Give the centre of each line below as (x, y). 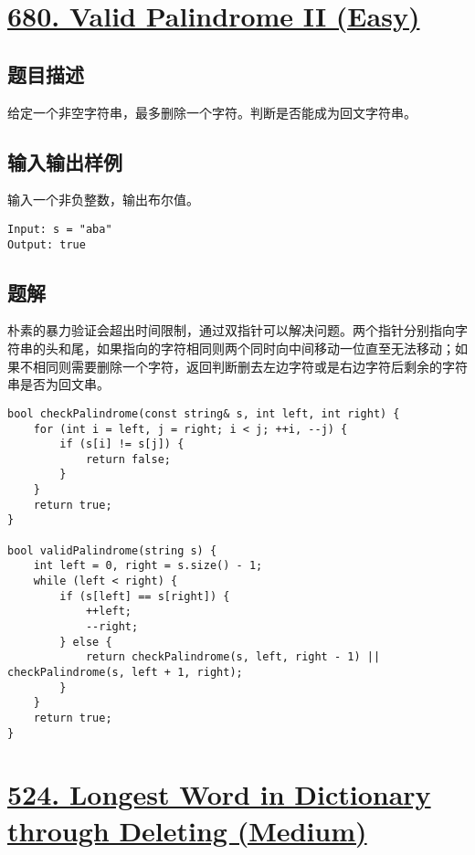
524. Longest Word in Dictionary (219, 794)
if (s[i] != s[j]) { (122, 444)
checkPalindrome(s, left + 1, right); (125, 673)
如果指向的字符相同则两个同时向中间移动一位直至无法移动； (275, 348)
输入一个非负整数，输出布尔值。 (103, 200)
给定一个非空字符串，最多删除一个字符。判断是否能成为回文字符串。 (212, 112)
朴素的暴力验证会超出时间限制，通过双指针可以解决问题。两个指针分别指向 (231, 330)
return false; (128, 459)
